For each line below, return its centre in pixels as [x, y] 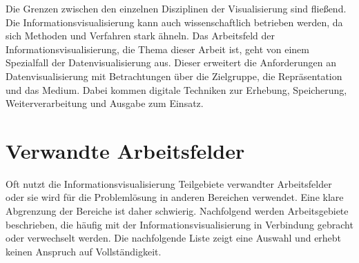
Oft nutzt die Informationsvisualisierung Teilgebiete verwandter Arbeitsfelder [169, 183]
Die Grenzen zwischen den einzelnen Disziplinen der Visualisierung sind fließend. [176, 8]
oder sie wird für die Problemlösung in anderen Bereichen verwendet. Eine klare [175, 197]
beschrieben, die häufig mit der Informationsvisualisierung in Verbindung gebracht [179, 224]
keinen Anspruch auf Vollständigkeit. [84, 251]
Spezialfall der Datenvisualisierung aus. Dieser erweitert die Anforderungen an [171, 62]
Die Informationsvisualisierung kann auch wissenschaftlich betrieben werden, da [174, 22]
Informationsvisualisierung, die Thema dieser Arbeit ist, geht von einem [157, 49]
